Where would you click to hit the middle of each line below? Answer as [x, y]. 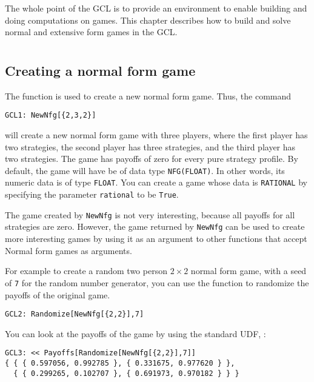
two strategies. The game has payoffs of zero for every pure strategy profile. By [152, 159]
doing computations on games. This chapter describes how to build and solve [148, 20]
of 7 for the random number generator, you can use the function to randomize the [157, 282]
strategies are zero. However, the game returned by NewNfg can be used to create [155, 226]
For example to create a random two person [86, 271]
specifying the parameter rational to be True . [92, 194]
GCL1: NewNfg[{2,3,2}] [51, 116]
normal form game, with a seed [249, 271]
